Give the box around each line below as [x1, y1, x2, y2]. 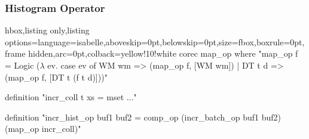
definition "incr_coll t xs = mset [5, 91, 124, 103]
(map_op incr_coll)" [5, 122, 81, 135]
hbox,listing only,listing [5, 24, 90, 36]
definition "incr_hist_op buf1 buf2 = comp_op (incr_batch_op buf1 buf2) [5, 110, 282, 123]
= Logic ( [5, 59, 40, 71]
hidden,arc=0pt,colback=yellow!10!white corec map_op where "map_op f [28, 47, 298, 60]
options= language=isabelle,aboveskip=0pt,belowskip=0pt [5, 35, 216, 48]
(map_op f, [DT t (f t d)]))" [5, 70, 108, 83]
